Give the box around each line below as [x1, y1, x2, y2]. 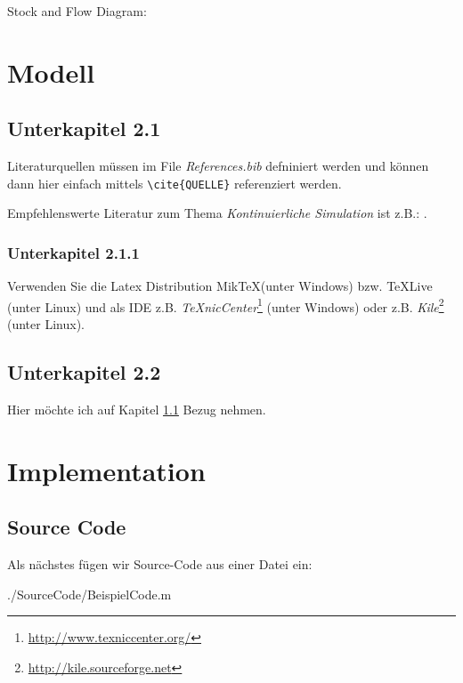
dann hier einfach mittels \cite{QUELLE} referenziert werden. [7, 173, 342, 192]
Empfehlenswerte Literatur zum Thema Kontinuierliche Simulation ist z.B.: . [7, 204, 427, 222]
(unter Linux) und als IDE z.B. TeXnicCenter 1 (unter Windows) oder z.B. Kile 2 [7, 294, 444, 316]
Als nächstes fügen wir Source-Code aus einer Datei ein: [7, 555, 313, 574]
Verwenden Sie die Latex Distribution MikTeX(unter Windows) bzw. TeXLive [7, 277, 433, 295]
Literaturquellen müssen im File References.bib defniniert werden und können [7, 157, 429, 175]
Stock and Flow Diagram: [7, 2, 147, 20]
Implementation [7, 452, 206, 488]
